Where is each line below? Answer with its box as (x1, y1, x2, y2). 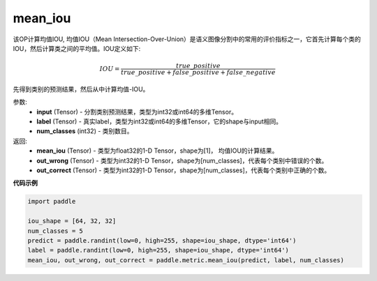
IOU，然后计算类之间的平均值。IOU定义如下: (13, 44, 141, 52)
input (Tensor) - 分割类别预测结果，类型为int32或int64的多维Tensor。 (36, 107, 237, 116)
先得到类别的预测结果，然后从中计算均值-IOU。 (13, 84, 149, 93)
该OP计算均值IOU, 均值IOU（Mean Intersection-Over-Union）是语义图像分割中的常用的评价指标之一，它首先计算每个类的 (13, 35, 361, 43)
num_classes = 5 (27, 227, 84, 235)
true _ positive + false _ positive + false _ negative (121, 68, 276, 77)
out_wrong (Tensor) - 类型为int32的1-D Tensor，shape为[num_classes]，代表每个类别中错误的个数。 (36, 156, 328, 165)
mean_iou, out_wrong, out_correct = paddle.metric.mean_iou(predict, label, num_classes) (27, 256, 345, 264)
